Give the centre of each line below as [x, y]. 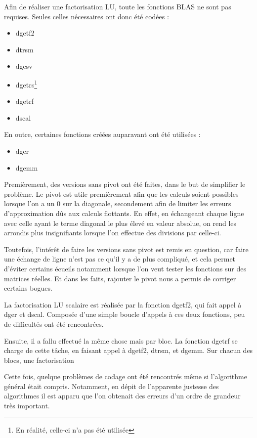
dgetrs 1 [26, 84]
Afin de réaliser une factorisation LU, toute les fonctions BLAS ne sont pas [118, 6]
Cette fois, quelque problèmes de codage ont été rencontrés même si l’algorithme [126, 376]
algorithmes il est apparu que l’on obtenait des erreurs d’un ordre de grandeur [122, 396]
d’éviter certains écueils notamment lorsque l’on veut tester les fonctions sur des [125, 268]
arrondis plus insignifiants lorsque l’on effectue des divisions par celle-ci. [113, 233]
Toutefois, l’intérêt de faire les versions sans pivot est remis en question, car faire [126, 249]
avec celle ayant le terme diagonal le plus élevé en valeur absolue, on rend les [120, 223]
